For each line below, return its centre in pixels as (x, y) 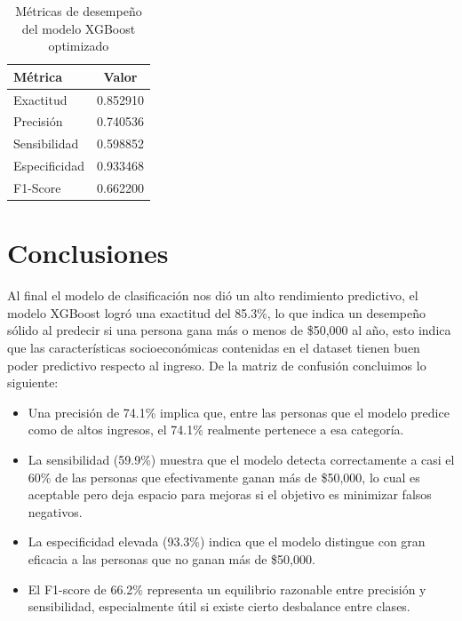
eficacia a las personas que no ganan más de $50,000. (171, 558)
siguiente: (33, 382)
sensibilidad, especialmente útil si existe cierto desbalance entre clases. (219, 606)
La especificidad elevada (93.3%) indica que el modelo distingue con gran (227, 541)
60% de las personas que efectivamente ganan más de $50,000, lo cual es (224, 477)
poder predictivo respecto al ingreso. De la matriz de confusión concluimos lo (217, 365)
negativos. (55, 511)
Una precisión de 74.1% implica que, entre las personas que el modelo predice (239, 412)
